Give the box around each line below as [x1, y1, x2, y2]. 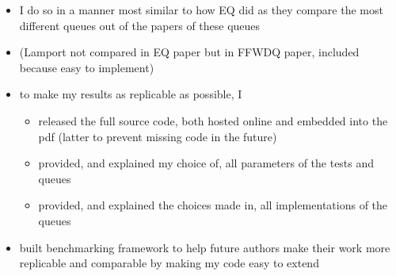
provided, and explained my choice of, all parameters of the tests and [38, 155, 375, 171]
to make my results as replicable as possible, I [19, 86, 242, 102]
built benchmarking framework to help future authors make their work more [19, 239, 390, 255]
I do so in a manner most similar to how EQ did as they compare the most [19, 2, 383, 17]
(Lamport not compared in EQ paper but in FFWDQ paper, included [19, 44, 360, 60]
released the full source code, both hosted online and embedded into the [38, 112, 388, 128]
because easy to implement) [19, 59, 154, 75]
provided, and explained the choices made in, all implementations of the [38, 197, 388, 213]
